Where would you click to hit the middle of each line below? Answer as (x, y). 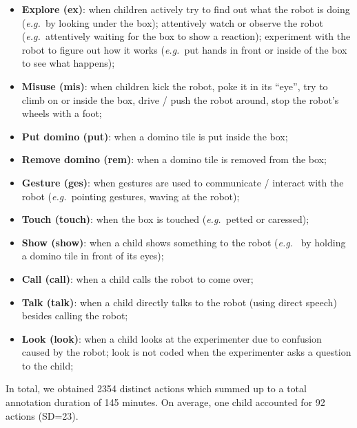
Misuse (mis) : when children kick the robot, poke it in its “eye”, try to (175, 86)
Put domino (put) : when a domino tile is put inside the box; (155, 136)
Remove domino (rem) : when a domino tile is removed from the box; (174, 159)
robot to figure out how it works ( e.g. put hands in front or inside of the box (184, 49)
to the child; (48, 365)
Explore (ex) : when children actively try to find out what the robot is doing (186, 9)
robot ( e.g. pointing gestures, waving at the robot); (131, 196)
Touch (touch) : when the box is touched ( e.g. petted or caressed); (165, 219)
